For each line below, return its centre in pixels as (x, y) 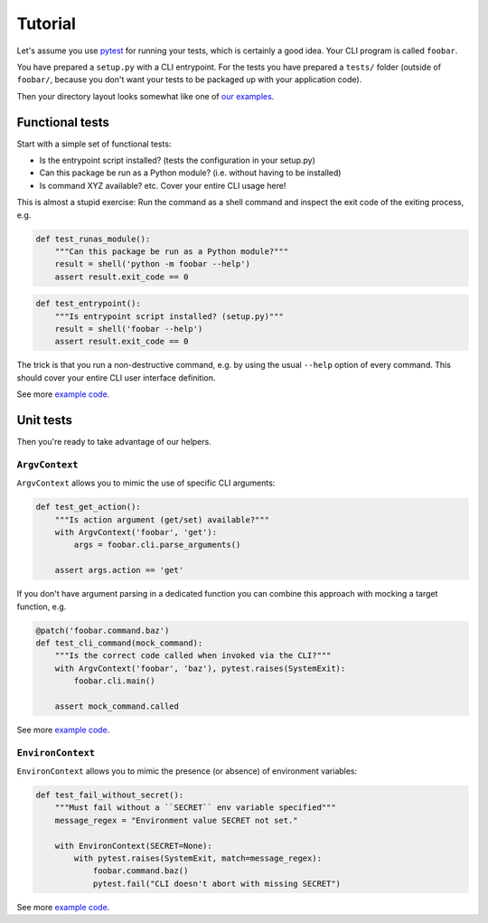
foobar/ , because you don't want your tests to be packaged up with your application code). (189, 80)
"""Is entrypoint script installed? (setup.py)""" (169, 316)
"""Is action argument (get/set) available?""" (162, 519)
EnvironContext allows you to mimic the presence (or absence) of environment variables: (187, 771)
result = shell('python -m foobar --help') (152, 264)
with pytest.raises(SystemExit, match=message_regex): (198, 858)
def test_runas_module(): (93, 239)
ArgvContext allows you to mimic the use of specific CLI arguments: (146, 483)
